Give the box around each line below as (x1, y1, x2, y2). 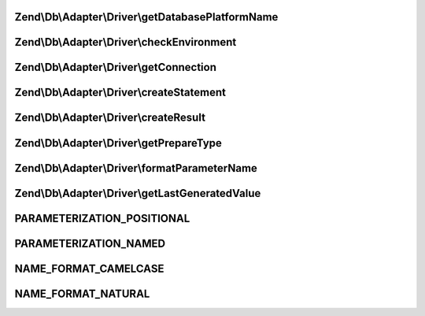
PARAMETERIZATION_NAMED (14, 236, 165, 250)
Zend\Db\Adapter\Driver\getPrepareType (14, 136, 222, 150)
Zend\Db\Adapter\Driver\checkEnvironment (14, 35, 237, 49)
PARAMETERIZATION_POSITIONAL (14, 211, 190, 225)
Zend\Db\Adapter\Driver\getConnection (14, 61, 216, 74)
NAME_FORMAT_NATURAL (14, 287, 150, 300)
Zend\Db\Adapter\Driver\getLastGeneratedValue (14, 186, 261, 200)
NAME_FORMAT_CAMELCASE (14, 262, 164, 275)
